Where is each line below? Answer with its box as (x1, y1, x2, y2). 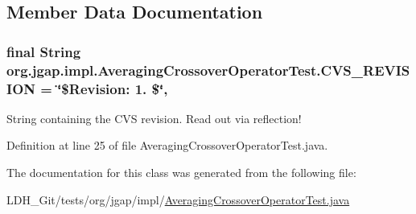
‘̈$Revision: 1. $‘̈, (57, 78, 168, 98)
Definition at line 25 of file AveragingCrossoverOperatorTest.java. (6, 137, 328, 154)
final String (6, 41, 81, 61)
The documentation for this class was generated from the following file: (6, 164, 356, 181)
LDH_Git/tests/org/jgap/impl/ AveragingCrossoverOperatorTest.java (6, 191, 350, 208)
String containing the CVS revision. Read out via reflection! (6, 109, 302, 126)
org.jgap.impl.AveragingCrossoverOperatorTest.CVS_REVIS (6, 60, 410, 80)
